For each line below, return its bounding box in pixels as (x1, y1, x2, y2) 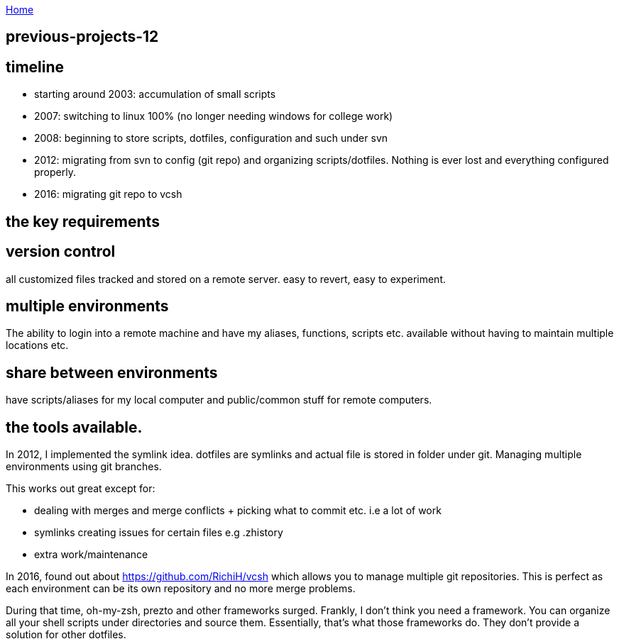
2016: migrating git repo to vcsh (34, 188, 182, 201)
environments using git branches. (6, 460, 162, 473)
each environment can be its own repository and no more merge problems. (6, 582, 356, 595)
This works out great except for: (6, 482, 155, 495)
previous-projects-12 (6, 28, 159, 46)
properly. (34, 166, 76, 179)
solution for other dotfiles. (6, 628, 126, 641)
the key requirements (6, 212, 160, 231)
